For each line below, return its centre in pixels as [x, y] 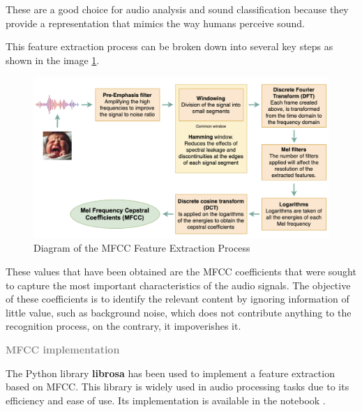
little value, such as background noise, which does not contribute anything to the [179, 312]
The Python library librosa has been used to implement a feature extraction [170, 373]
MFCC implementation [63, 349]
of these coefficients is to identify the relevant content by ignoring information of [178, 299]
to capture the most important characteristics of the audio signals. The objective [178, 285]
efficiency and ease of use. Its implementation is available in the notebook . [166, 400]
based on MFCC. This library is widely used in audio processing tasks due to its [178, 387]
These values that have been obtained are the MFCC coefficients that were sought [181, 272]
